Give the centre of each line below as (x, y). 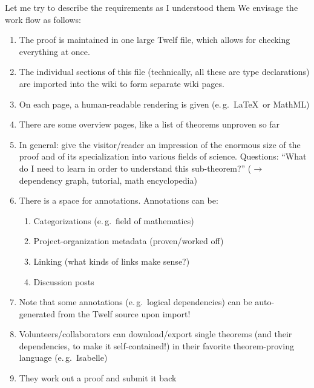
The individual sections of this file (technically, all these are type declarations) (164, 72)
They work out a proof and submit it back (98, 378)
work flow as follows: (43, 19)
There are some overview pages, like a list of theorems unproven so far (149, 124)
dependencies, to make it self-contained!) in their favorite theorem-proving (156, 345)
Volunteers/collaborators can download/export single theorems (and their (155, 334)
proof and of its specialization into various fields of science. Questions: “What (163, 156)
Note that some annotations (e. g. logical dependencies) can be (136, 302)
